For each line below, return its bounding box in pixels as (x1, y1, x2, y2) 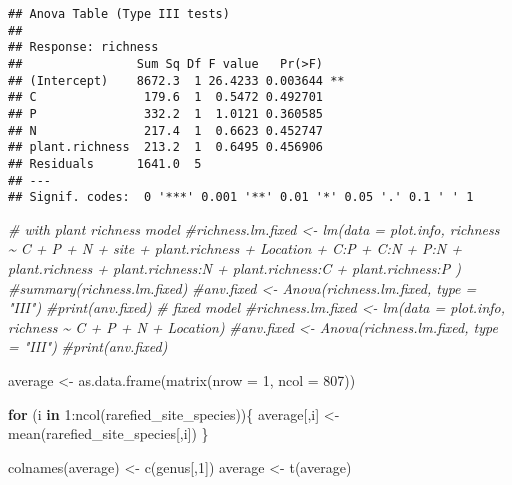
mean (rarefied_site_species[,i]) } (8, 423, 209, 444)
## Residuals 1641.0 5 (8, 156, 202, 171)
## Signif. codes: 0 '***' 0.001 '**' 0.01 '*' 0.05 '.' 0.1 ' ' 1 (8, 190, 474, 205)
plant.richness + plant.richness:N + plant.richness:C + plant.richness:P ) (8, 258, 461, 279)
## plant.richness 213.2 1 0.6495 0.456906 (8, 140, 323, 155)
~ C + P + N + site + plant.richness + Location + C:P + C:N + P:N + (8, 238, 463, 259)
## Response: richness (8, 40, 159, 55)
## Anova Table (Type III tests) (8, 7, 230, 21)
